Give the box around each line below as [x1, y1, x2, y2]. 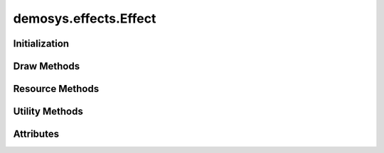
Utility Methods [13, 106, 83, 118]
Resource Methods [13, 83, 100, 95]
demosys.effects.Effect [13, 11, 156, 26]
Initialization [13, 38, 70, 50]
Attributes [13, 128, 60, 140]
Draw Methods [13, 60, 80, 72]
